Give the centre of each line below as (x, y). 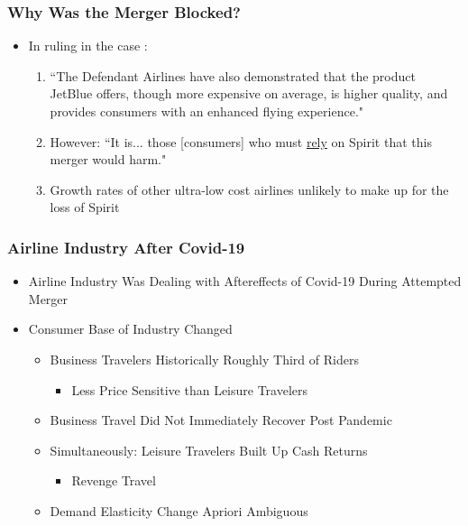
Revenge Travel (114, 480)
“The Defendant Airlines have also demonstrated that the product (233, 75)
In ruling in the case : (88, 46)
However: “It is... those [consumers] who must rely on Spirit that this (241, 141)
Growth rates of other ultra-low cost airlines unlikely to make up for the (249, 189)
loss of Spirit (85, 207)
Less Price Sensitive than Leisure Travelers (190, 389)
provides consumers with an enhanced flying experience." (207, 111)
